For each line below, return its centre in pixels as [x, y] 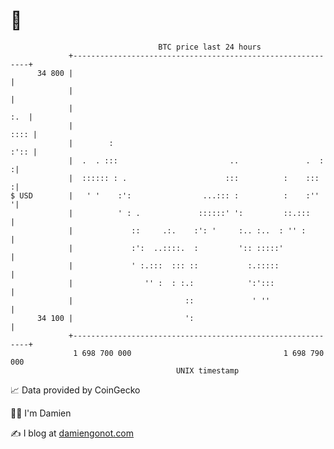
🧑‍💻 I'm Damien [41, 413]
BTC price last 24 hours [210, 47]
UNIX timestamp [207, 370]
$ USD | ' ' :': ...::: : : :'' [165, 195]
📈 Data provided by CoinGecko [75, 390]
